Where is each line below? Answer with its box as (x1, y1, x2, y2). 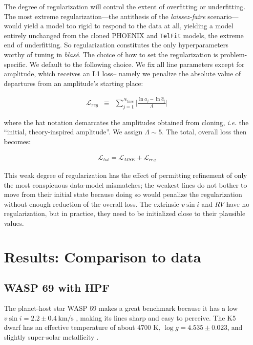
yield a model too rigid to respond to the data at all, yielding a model (23, 21, 233, 31)
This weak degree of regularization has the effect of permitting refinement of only (4, 170, 247, 180)
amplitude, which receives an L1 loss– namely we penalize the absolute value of (4, 68, 241, 79)
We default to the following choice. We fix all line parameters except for (29, 59, 245, 69)
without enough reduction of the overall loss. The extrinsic (4, 198, 179, 209)
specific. (4, 59, 27, 69)
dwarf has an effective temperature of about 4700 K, (4, 322, 161, 332)
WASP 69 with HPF (4, 280, 110, 295)
